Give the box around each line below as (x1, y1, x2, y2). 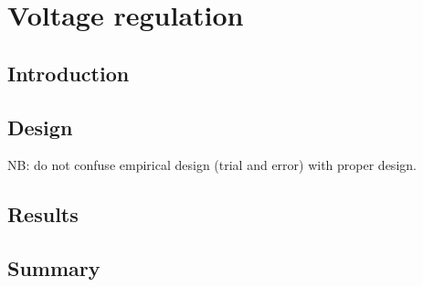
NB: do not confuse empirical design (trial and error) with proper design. (7, 155, 417, 175)
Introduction (7, 58, 130, 87)
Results (7, 200, 79, 229)
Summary (7, 254, 100, 282)
